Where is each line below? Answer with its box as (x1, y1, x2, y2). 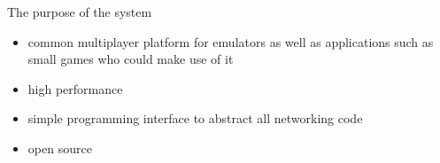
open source (27, 138, 92, 157)
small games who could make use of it (27, 50, 234, 68)
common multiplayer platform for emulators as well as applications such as (27, 32, 434, 50)
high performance (27, 79, 123, 97)
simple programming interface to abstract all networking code (27, 109, 363, 128)
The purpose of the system (7, 3, 152, 20)
